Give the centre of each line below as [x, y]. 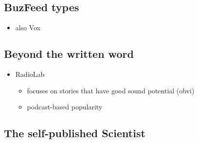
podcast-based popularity [65, 107]
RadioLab [30, 74]
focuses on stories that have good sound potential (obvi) [111, 90]
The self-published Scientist [75, 133]
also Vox [28, 27]
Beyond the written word [69, 54]
